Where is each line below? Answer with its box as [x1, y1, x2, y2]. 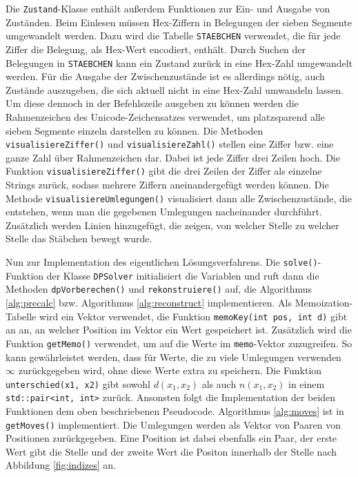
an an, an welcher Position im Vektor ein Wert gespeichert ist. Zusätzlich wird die [6, 322, 352, 337]
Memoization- [295, 295, 353, 310]
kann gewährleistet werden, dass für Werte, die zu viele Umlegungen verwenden [6, 349, 341, 364]
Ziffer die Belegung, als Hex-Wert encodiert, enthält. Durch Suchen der [6, 41, 306, 56]
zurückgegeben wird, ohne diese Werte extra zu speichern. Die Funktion [18, 363, 322, 378]
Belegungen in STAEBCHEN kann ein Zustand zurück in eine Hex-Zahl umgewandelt [6, 55, 353, 70]
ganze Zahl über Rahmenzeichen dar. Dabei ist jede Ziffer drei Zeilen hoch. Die [6, 150, 340, 164]
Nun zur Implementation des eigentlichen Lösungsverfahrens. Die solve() [6, 255, 318, 269]
